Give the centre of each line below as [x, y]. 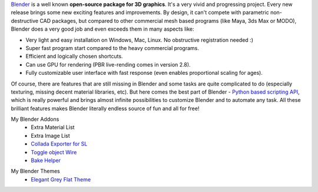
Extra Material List [53, 127]
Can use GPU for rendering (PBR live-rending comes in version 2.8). [108, 64]
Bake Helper [46, 160]
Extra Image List [50, 135]
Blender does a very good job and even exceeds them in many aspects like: [102, 29]
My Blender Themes [35, 171]
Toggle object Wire [54, 152]
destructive [24, 21]
